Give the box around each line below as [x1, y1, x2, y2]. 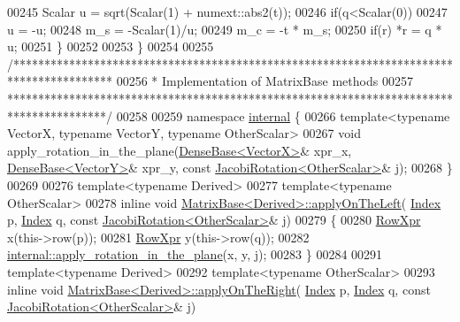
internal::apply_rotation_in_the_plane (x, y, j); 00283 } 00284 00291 [7, 245, 383, 264]
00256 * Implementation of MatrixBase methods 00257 [116, 72, 413, 90]
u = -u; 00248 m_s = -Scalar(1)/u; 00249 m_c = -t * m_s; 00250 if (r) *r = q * [7, 19, 442, 38]
